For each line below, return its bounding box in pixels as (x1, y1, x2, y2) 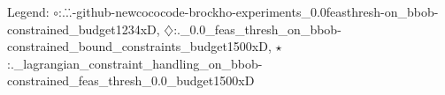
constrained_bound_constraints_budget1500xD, (7, 37, 272, 55)
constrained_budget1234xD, (7, 19, 160, 38)
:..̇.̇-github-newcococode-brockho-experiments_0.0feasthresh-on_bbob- (58, 3, 439, 20)
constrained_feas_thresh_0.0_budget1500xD (7, 71, 255, 90)
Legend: (7, 3, 50, 20)
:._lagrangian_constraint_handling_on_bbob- (7, 54, 263, 72)
